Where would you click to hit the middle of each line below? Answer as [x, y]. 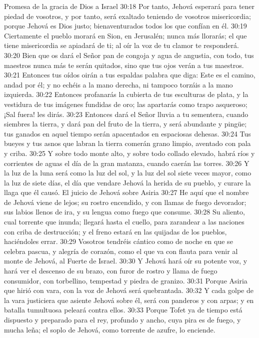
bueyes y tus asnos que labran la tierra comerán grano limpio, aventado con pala [127, 143]
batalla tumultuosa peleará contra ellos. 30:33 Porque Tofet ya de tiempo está [123, 310]
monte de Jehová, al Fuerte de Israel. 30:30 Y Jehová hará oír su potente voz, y [126, 261]
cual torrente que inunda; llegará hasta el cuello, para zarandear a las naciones [124, 222]
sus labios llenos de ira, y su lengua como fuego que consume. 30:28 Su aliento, [124, 212]
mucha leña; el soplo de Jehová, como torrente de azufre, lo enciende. [110, 329]
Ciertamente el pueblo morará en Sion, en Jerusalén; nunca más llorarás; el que [125, 35]
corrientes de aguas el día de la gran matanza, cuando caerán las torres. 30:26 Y [127, 163]
